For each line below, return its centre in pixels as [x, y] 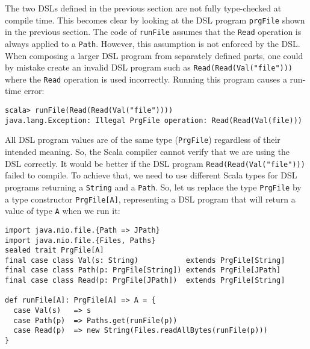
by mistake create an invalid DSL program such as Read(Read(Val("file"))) [149, 67]
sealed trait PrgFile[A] [54, 250]
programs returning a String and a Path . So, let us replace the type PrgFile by [153, 187]
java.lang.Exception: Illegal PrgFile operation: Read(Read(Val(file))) [153, 120]
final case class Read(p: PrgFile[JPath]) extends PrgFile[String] [145, 281]
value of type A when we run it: [63, 211]
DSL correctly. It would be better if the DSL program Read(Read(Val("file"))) [155, 163]
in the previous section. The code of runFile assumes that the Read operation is [153, 32]
